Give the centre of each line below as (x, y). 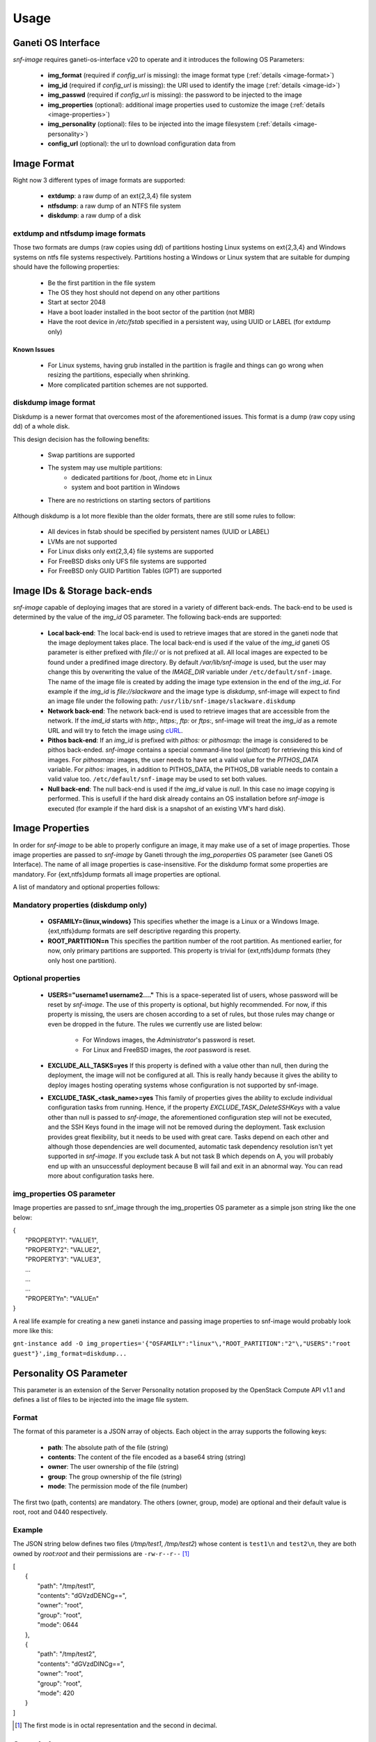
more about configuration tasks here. (101, 1176)
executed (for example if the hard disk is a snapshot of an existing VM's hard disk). (166, 808)
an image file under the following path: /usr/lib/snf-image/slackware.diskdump (172, 701)
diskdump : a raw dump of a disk (94, 215)
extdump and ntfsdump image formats (79, 233)
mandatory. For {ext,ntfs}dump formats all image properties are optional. (117, 874)
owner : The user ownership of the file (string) (113, 1467)
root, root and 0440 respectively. (60, 1512)
